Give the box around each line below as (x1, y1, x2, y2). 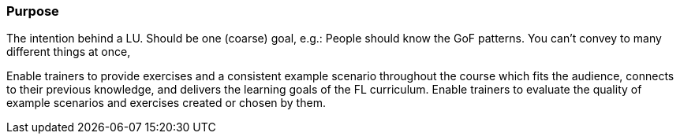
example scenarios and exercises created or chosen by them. (6, 96, 326, 110)
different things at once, (6, 45, 131, 59)
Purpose (6, 3, 59, 19)
